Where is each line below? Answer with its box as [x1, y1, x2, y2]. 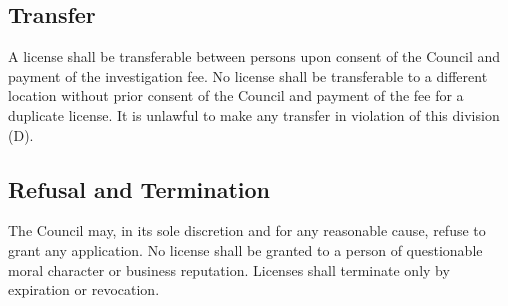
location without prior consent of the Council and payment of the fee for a [8, 85, 464, 106]
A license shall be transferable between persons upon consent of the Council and [8, 46, 501, 67]
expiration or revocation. [8, 279, 160, 300]
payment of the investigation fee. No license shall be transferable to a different [8, 65, 488, 86]
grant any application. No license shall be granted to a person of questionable [8, 239, 483, 260]
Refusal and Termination [8, 173, 270, 204]
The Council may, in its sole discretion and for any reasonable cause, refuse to [8, 220, 486, 241]
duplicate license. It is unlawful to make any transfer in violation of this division [8, 104, 500, 125]
